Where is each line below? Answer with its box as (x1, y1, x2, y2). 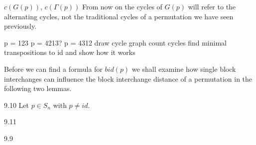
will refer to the (188, 1, 236, 11)
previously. (4, 21, 37, 31)
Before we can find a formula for (4, 63, 103, 74)
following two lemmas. (4, 83, 72, 94)
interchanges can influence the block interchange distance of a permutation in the (4, 73, 253, 84)
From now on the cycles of (82, 1, 162, 11)
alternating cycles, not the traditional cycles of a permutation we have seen (4, 11, 234, 21)
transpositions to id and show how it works (4, 47, 135, 57)
